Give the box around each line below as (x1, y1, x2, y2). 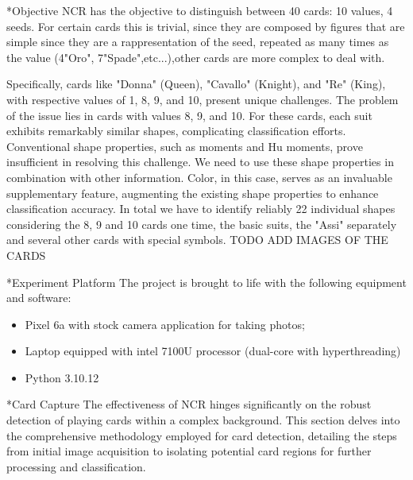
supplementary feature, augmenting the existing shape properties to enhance (6, 184, 379, 201)
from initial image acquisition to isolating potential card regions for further (6, 443, 372, 459)
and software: (6, 289, 71, 306)
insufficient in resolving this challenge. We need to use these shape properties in (6, 153, 394, 170)
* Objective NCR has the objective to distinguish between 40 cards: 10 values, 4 (6, 2, 393, 18)
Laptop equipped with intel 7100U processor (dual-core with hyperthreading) (25, 343, 401, 359)
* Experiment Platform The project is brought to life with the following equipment (6, 273, 407, 290)
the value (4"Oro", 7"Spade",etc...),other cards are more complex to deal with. (6, 48, 385, 65)
